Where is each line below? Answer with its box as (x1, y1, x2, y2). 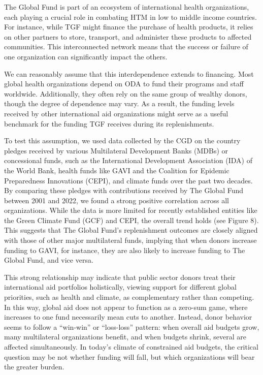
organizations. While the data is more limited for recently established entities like (4, 205, 257, 215)
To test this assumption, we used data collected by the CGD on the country (4, 135, 241, 146)
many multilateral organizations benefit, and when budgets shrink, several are (4, 331, 246, 342)
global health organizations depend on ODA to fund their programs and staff (4, 78, 244, 89)
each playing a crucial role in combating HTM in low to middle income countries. (4, 11, 257, 22)
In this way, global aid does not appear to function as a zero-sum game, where (4, 301, 248, 312)
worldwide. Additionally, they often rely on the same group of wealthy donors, (4, 88, 247, 99)
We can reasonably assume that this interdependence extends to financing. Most (4, 68, 254, 79)
